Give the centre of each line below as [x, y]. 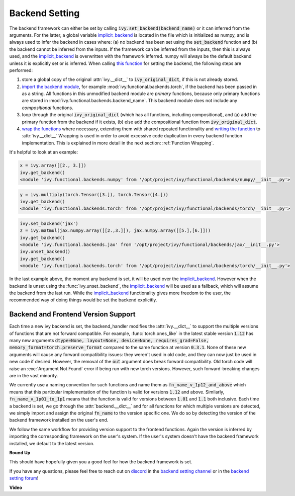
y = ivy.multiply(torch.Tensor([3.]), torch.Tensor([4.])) [94, 194]
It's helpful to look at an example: [44, 152]
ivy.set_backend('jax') [49, 223]
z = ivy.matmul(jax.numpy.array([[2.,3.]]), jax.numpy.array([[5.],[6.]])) [115, 231]
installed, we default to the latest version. [52, 443]
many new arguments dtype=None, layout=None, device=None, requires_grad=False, [109, 341]
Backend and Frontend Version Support [72, 314]
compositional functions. [47, 108]
